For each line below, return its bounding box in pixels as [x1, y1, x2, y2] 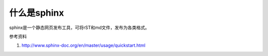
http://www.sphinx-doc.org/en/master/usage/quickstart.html [21, 42, 146, 49]
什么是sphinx [9, 7, 65, 18]
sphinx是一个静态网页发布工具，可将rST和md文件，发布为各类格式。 [9, 25, 150, 30]
